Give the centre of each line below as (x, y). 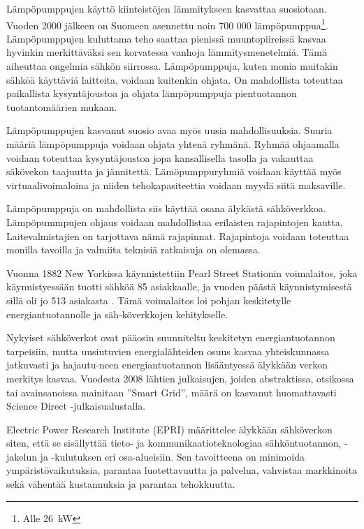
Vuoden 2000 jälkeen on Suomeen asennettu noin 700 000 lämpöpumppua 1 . (167, 24)
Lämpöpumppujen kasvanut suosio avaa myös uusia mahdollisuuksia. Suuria (169, 130)
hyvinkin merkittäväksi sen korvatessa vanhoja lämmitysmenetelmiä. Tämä (167, 52)
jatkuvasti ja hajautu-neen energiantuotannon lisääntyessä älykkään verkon (167, 365)
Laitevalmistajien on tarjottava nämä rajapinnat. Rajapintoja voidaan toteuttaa (178, 236)
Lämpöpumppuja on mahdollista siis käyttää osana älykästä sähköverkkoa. (166, 208)
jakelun (22, 456)
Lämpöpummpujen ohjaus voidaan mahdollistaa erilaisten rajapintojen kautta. (175, 222)
